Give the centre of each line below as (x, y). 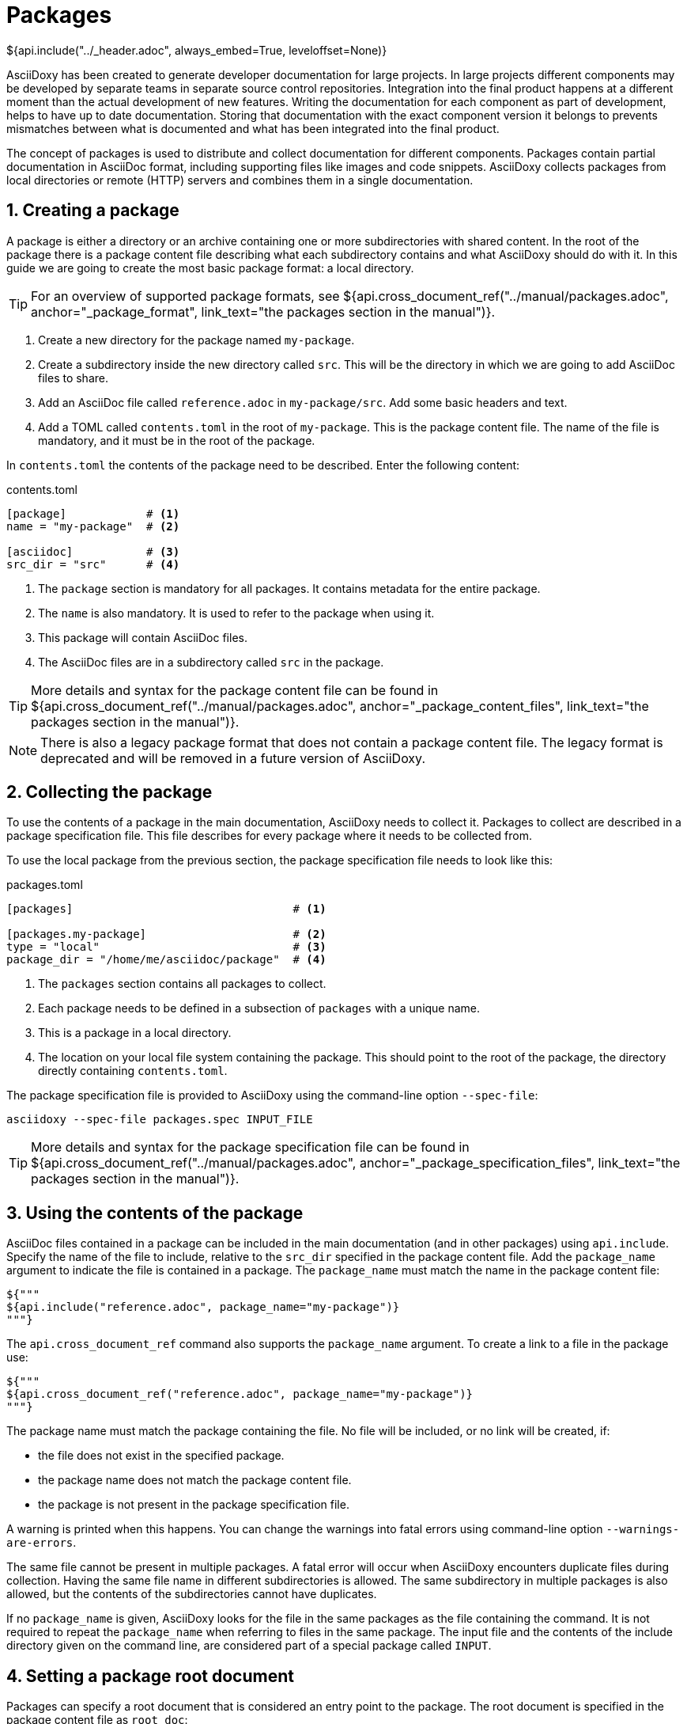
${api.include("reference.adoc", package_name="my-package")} (203, 1307)
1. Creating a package (93, 211)
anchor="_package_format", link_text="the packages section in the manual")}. (263, 311)
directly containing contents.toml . (133, 1071)
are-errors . (42, 1543)
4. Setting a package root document (150, 1676)
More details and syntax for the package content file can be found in (235, 690)
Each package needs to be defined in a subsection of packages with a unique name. (259, 1008)
